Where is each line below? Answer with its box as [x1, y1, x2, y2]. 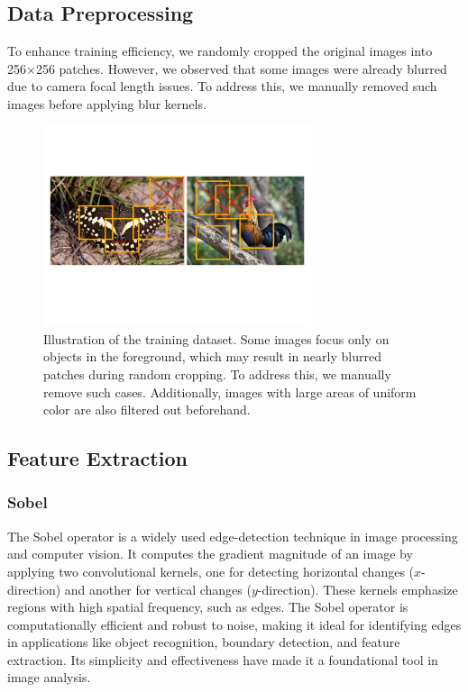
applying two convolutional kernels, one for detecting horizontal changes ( [7, 561, 415, 580]
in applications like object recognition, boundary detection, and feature [7, 633, 400, 651]
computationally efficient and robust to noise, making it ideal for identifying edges [7, 615, 462, 633]
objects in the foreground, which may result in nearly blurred [43, 347, 381, 366]
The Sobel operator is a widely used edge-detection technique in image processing [7, 526, 458, 545]
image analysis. [7, 668, 91, 687]
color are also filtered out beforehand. [43, 400, 251, 419]
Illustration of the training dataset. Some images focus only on [43, 329, 390, 348]
